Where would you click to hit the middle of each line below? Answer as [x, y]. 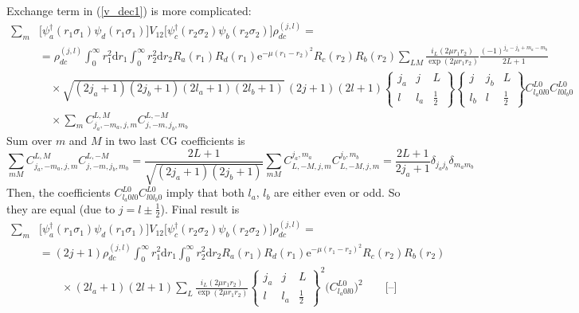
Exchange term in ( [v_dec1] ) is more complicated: [129, 10]
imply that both [205, 192]
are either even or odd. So [337, 192]
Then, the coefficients [59, 192]
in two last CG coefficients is [175, 141]
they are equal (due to [61, 208]
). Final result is [200, 208]
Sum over [29, 141]
